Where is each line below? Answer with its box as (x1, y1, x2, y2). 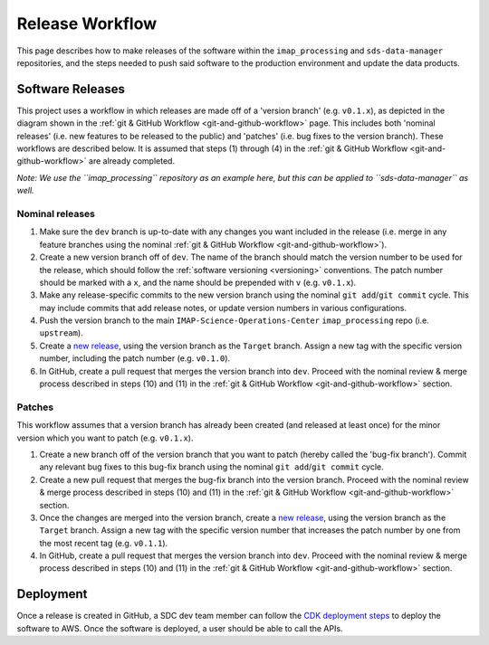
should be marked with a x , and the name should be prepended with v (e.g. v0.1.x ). (39, 277, 357, 288)
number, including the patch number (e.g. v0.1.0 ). (39, 353, 231, 364)
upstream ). (39, 327, 83, 338)
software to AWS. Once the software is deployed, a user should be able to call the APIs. (16, 622, 343, 633)
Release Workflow (16, 14, 158, 33)
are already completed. (88, 156, 176, 166)
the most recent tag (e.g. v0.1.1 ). (39, 537, 168, 548)
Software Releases (16, 81, 126, 97)
